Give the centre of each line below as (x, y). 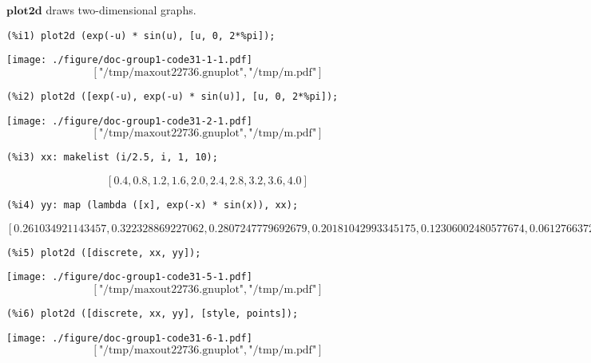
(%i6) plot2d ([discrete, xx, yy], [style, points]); (153, 313)
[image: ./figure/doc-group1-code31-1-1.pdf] (129, 60)
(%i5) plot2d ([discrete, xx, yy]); (104, 253)
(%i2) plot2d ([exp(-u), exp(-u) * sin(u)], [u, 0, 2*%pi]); (173, 96)
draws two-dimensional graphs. (121, 10)
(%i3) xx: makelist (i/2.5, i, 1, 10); (112, 158)
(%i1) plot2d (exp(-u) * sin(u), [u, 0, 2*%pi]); (141, 36)
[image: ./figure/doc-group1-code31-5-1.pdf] (129, 277)
